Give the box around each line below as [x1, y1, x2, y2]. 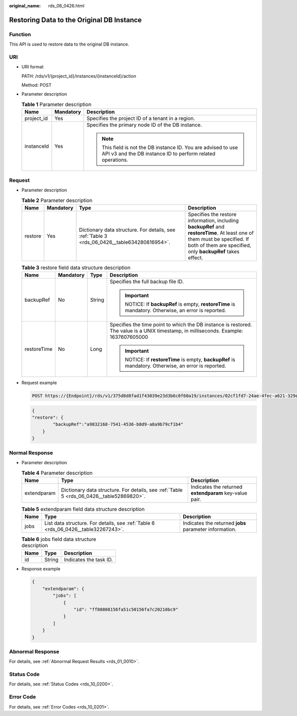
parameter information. [183, 526, 237, 533]
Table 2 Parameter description [21, 197, 93, 204]
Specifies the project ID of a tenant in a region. [87, 115, 196, 122]
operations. [101, 157, 129, 164]
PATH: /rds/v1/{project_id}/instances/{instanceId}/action [21, 73, 136, 79]
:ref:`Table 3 [79, 232, 107, 239]
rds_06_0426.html [48, 3, 85, 8]
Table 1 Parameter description [21, 101, 92, 108]
